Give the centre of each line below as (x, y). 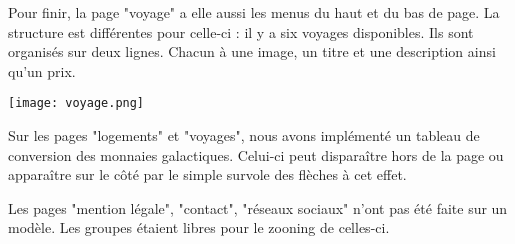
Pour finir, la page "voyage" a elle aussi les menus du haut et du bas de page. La (254, 12)
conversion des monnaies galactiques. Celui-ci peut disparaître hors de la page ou (256, 154)
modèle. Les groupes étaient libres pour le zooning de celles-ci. (199, 227)
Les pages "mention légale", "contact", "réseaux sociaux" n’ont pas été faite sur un (258, 207)
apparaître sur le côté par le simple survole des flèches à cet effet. (207, 174)
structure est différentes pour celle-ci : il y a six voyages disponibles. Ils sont (241, 31)
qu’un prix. (42, 70)
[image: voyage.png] (76, 103)
